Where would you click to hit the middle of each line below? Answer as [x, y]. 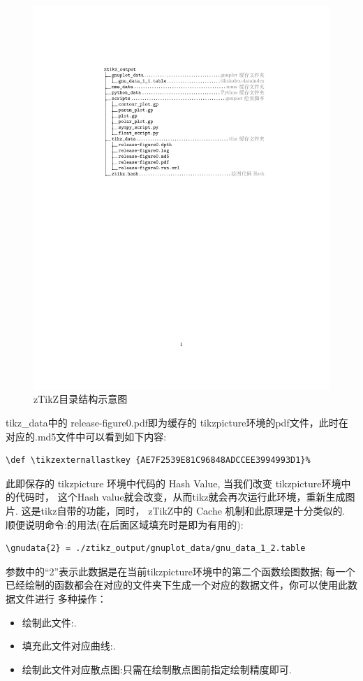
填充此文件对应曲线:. [69, 646]
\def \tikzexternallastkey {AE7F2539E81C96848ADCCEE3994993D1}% [158, 460]
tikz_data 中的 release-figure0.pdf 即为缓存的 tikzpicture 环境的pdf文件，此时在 [177, 423]
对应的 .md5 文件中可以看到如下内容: [86, 436]
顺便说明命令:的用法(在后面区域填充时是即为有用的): [125, 524]
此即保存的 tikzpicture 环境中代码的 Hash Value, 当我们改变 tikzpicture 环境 [173, 483]
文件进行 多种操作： [61, 599]
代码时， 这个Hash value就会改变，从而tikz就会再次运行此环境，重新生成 [180, 497]
